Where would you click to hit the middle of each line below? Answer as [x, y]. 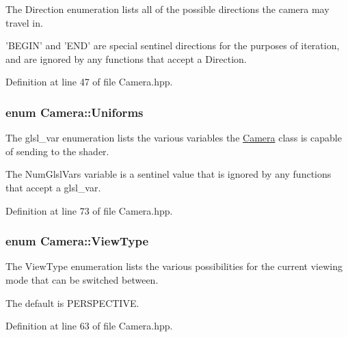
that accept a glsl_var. [53, 187]
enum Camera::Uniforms [75, 112]
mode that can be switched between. [82, 279]
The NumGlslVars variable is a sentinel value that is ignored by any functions [169, 174]
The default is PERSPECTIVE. [72, 302]
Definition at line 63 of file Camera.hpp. [89, 326]
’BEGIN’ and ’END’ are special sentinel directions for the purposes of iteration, [173, 45]
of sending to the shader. [57, 151]
